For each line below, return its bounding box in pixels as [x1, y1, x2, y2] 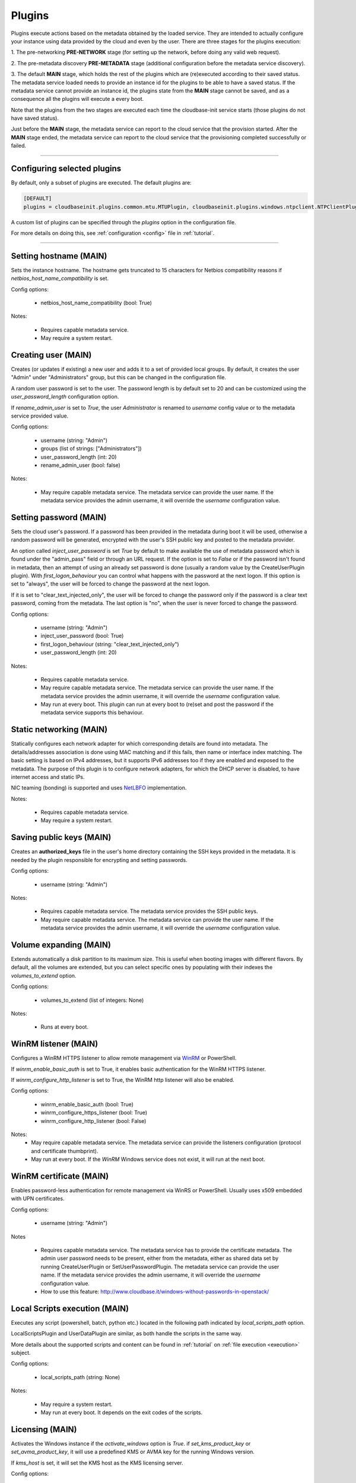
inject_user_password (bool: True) [40, 632, 124, 639]
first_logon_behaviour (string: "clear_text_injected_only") [40, 641, 179, 648]
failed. [11, 142, 27, 149]
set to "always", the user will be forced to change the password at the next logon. [11, 580, 210, 587]
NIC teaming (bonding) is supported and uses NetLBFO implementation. [11, 784, 187, 791]
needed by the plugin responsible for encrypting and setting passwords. [11, 856, 188, 863]
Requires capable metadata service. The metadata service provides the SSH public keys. [40, 908, 258, 915]
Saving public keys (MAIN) [11, 832, 112, 842]
